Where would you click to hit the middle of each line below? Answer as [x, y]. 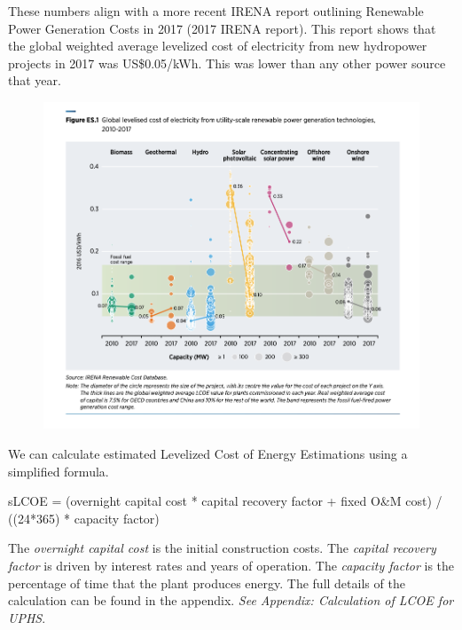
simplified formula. [59, 471]
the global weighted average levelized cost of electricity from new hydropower [218, 46]
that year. [35, 80]
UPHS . [27, 617]
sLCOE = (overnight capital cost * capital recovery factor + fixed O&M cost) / [225, 501]
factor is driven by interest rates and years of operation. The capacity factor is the [231, 565]
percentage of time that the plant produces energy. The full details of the [207, 583]
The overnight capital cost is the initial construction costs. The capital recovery [222, 548]
